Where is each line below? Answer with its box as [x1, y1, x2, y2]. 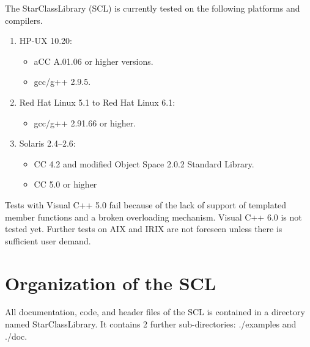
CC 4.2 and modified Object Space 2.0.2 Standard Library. [34, 157, 254, 170]
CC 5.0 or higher [34, 178, 97, 191]
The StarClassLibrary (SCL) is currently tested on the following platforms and [5, 2, 300, 14]
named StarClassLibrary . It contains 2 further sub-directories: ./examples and [5, 318, 297, 331]
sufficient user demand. [5, 234, 91, 247]
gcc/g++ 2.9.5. [34, 75, 91, 88]
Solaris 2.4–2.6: [19, 137, 76, 150]
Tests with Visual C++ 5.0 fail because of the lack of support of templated [5, 198, 287, 211]
